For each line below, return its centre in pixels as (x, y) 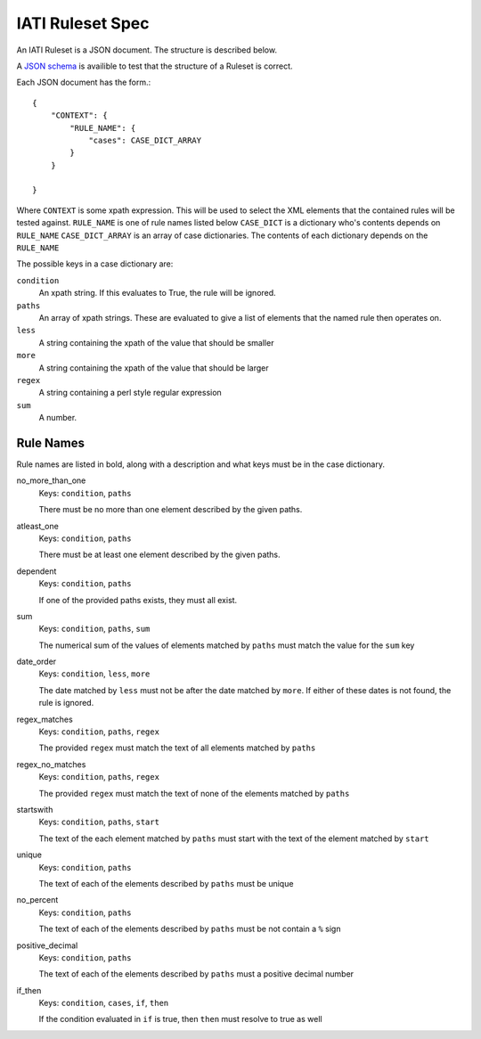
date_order (37, 662)
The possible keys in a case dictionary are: (95, 264)
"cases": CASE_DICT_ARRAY (145, 140)
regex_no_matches (51, 764)
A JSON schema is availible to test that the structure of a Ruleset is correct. (155, 66)
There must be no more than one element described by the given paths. (171, 510)
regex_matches (45, 719)
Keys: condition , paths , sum (94, 629)
